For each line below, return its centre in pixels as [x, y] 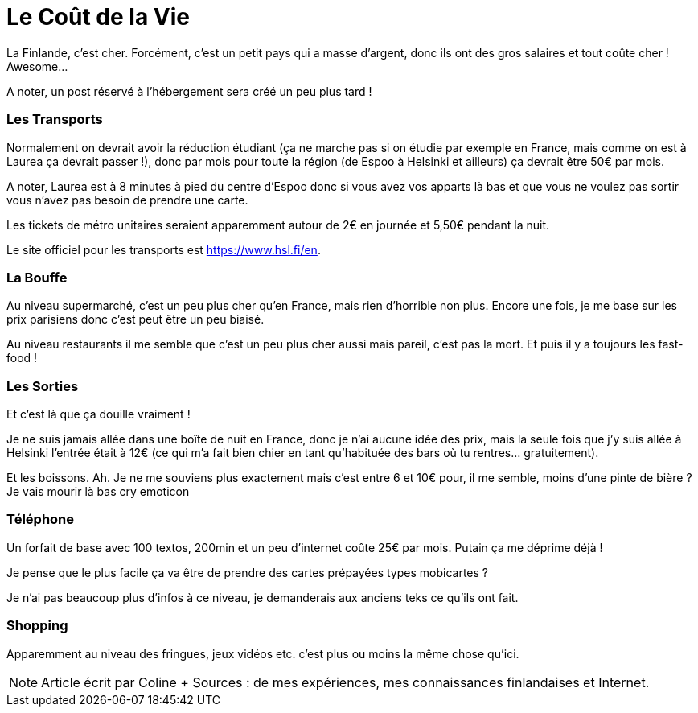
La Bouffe [37, 277]
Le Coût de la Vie [98, 17]
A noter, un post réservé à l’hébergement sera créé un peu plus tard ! [189, 91]
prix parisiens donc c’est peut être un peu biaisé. [135, 319]
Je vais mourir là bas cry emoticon [98, 491]
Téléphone [41, 519]
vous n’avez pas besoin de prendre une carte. [127, 200]
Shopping [37, 626]
